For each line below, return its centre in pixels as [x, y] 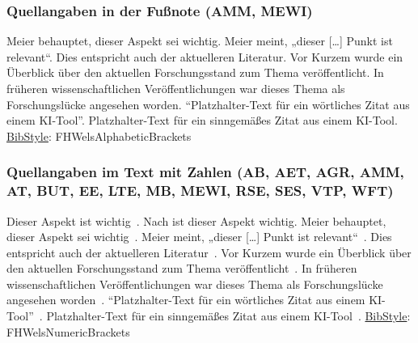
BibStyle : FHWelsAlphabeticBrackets [99, 136]
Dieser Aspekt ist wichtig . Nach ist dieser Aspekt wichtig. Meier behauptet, [196, 220]
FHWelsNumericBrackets [68, 331]
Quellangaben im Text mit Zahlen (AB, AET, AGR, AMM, [205, 172]
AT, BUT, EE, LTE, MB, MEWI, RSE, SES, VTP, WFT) [200, 191]
